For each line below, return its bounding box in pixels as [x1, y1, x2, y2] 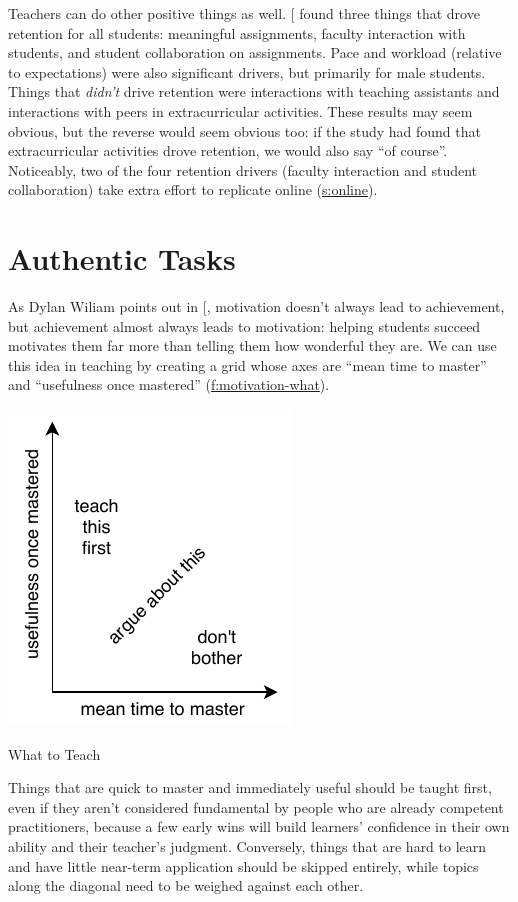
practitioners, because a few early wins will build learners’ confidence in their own [8, 816, 510, 837]
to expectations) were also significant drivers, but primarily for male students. [8, 61, 486, 82]
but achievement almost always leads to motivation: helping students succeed [8, 315, 481, 336]
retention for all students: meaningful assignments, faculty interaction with [8, 22, 466, 43]
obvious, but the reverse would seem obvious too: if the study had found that [8, 120, 481, 141]
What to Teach [8, 743, 101, 764]
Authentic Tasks [8, 238, 236, 279]
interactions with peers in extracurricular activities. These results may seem [8, 100, 473, 121]
